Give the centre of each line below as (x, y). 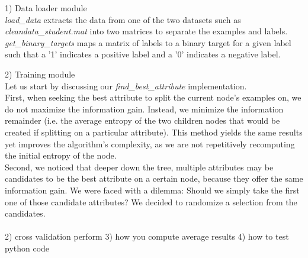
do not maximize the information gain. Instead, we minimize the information (144, 109)
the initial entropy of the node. (61, 155)
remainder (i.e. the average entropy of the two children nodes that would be (142, 120)
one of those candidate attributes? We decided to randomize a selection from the (151, 201)
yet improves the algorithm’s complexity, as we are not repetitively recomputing (150, 143)
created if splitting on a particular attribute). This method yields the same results (154, 132)
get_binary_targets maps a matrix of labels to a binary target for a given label (148, 42)
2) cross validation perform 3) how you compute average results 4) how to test (147, 236)
